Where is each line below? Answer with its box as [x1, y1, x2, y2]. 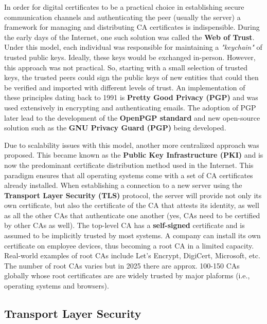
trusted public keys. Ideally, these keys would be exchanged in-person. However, [4, 51, 256, 62]
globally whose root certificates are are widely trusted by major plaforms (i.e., [4, 270, 250, 281]
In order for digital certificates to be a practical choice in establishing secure [4, 2, 244, 12]
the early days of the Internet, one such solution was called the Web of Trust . [4, 31, 255, 42]
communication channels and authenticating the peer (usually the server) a [4, 11, 241, 22]
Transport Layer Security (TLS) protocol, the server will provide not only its [4, 189, 262, 200]
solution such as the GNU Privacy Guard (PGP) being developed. [4, 122, 226, 133]
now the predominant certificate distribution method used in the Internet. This [4, 159, 254, 170]
